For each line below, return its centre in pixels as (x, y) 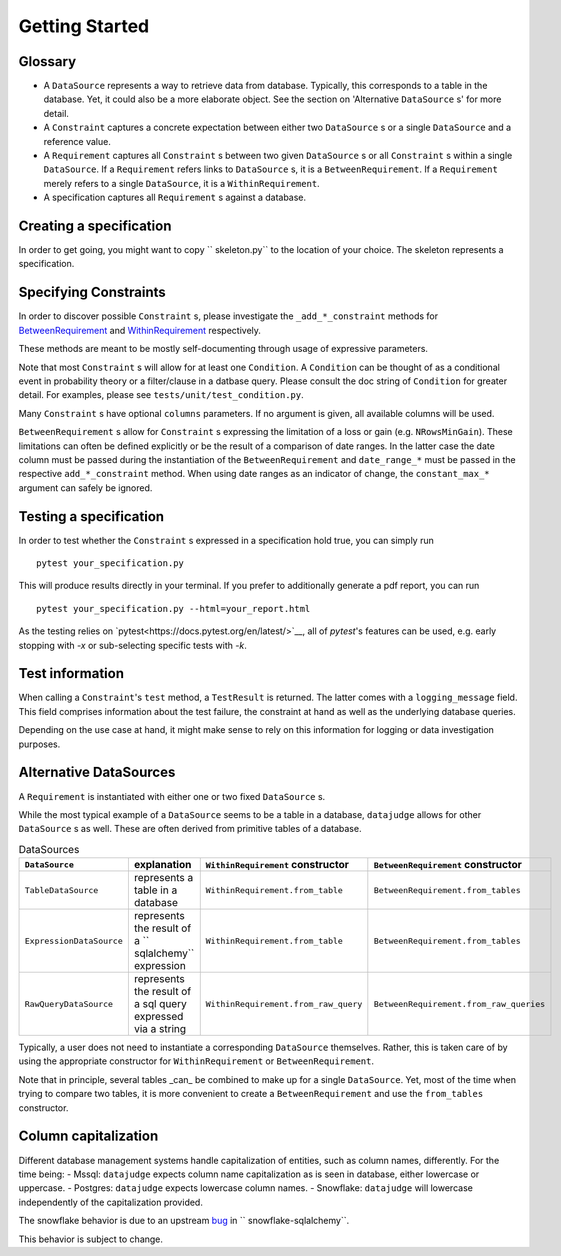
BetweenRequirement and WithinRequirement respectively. (140, 330)
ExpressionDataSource (74, 940)
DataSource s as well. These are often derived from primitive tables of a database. (190, 829)
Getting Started (84, 26)
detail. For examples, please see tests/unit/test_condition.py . (161, 395)
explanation (162, 865)
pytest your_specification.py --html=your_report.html (173, 608)
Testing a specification (91, 516)
